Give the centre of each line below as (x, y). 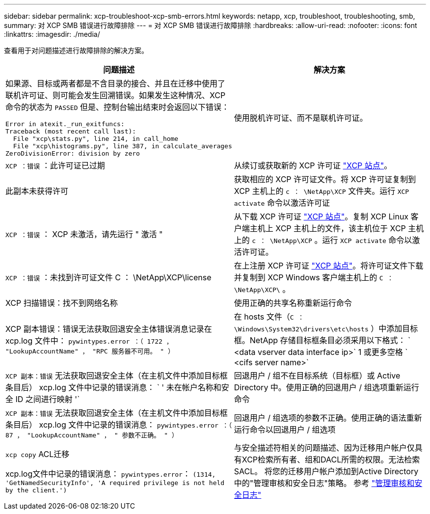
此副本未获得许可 (37, 191)
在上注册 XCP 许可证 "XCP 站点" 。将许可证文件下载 (329, 266)
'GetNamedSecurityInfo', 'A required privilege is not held (115, 483)
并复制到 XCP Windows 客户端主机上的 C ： (314, 277)
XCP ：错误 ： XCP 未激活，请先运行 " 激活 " (84, 234)
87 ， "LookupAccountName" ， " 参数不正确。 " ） (92, 435)
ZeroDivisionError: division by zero (73, 153)
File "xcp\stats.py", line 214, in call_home (96, 139)
